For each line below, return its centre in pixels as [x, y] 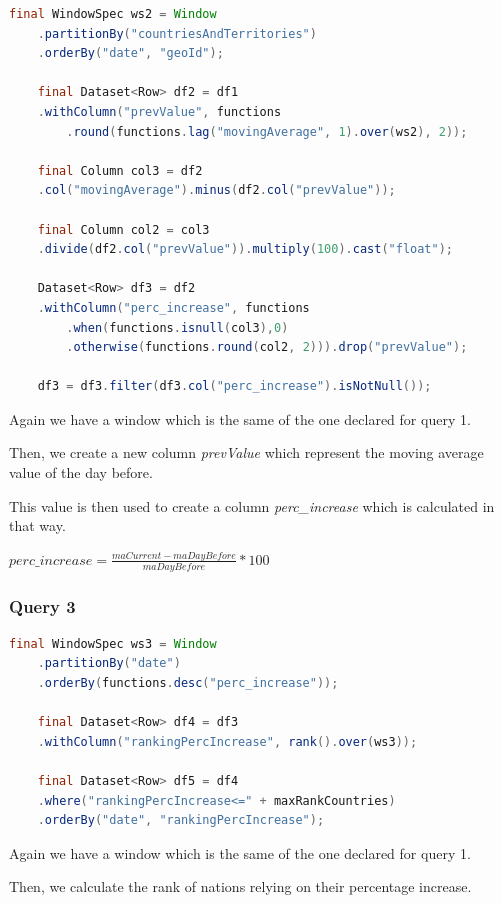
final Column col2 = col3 [123, 229]
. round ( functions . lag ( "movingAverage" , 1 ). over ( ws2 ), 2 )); [267, 131]
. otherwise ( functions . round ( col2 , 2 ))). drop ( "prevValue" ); [267, 347]
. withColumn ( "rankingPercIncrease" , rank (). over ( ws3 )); [227, 741]
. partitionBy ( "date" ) [109, 663]
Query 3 [42, 605]
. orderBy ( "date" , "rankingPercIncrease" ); [181, 820]
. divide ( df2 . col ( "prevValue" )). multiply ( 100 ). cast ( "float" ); [245, 249]
